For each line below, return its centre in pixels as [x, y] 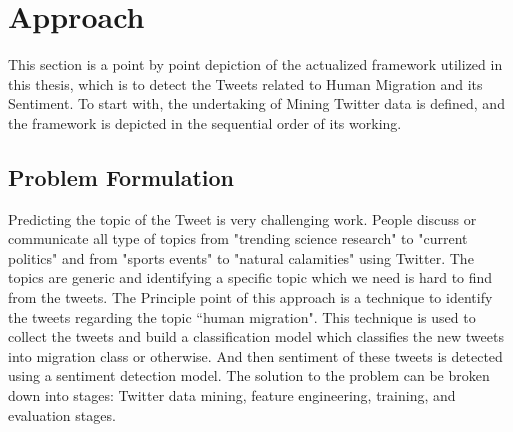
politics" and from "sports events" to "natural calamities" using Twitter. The [241, 257]
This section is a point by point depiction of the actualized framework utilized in [255, 64]
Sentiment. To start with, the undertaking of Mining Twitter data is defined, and [256, 103]
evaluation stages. [62, 414]
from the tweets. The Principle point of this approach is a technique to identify [250, 297]
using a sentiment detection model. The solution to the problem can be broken [249, 375]
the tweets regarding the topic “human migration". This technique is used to [242, 316]
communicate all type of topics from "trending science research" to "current [238, 238]
